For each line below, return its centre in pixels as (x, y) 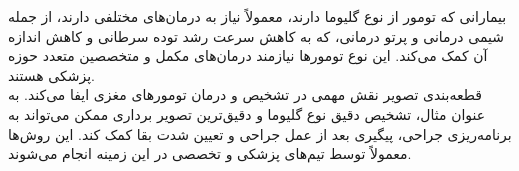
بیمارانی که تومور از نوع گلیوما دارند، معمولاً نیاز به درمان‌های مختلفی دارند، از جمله (257, 16)
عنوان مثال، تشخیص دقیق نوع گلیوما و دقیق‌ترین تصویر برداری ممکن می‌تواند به (247, 113)
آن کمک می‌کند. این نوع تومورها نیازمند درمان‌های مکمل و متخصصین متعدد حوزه (248, 55)
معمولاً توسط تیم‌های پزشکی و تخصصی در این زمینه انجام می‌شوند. (210, 153)
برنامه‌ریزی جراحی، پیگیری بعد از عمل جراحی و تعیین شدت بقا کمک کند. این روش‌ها (260, 133)
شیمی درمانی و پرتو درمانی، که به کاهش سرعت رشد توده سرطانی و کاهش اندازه (256, 35)
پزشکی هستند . (51, 74)
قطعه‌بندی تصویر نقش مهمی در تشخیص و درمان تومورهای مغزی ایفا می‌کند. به (245, 94)
